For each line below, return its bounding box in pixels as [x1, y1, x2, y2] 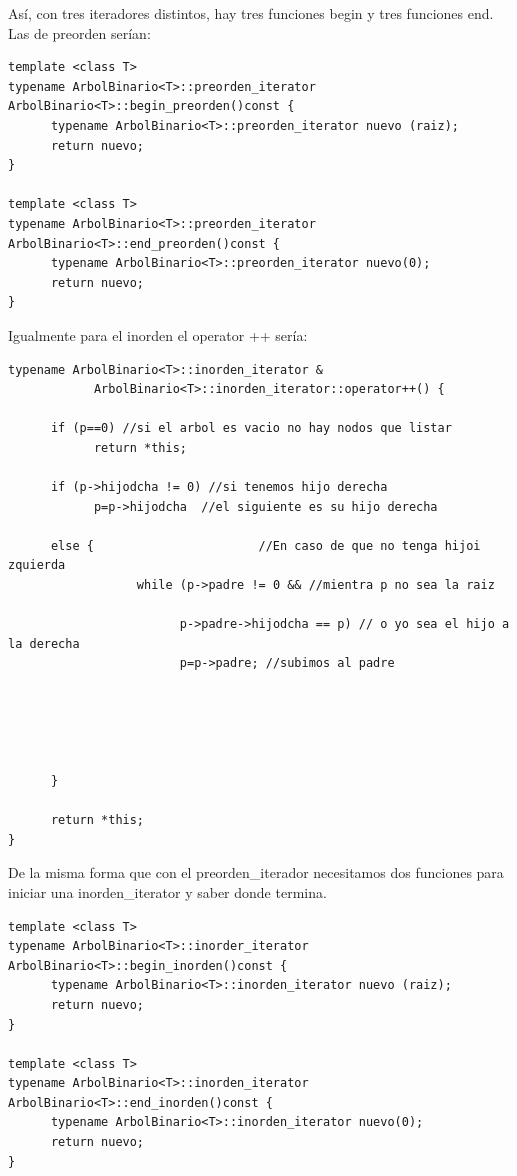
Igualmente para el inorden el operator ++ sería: [8, 324, 308, 345]
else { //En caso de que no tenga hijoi [50, 538, 481, 553]
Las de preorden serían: [8, 22, 151, 43]
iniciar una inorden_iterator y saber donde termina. [8, 881, 327, 902]
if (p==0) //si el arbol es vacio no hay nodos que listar [50, 421, 452, 436]
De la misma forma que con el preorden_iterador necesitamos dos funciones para [8, 862, 504, 883]
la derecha [8, 636, 80, 651]
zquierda [8, 558, 66, 573]
